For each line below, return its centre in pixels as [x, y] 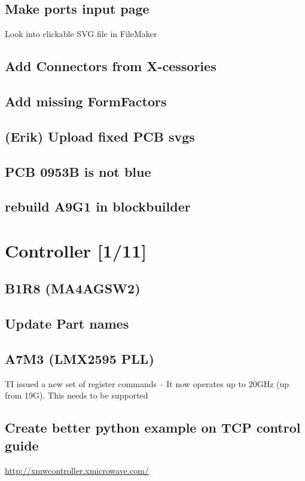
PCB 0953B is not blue [78, 171]
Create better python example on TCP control [153, 428]
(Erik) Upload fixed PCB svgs [100, 136]
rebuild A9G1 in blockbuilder [98, 206]
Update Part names [67, 324]
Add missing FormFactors [86, 101]
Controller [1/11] [76, 250]
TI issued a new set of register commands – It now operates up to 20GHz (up [147, 383]
